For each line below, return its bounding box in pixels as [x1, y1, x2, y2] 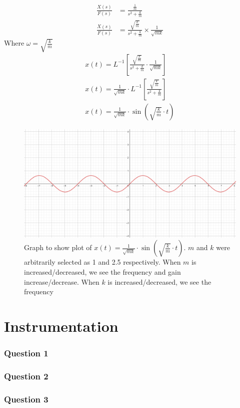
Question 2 [4, 370, 48, 382]
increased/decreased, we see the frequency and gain [24, 267, 181, 277]
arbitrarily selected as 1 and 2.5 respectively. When [24, 257, 181, 267]
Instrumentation [4, 316, 118, 336]
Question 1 [4, 347, 48, 359]
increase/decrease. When [24, 276, 99, 287]
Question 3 [4, 392, 48, 405]
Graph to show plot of [24, 242, 92, 253]
